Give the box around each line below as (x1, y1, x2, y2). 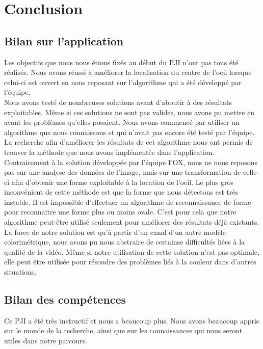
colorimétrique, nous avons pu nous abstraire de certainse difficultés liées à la (4, 236, 245, 247)
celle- (243, 167, 259, 177)
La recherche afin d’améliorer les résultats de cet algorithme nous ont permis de (4, 137, 253, 147)
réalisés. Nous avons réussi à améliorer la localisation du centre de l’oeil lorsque (4, 67, 252, 77)
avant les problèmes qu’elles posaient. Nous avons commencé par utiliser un (4, 117, 240, 127)
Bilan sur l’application (4, 33, 124, 48)
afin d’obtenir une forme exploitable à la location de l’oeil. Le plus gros (11, 176, 234, 187)
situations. (4, 266, 37, 277)
